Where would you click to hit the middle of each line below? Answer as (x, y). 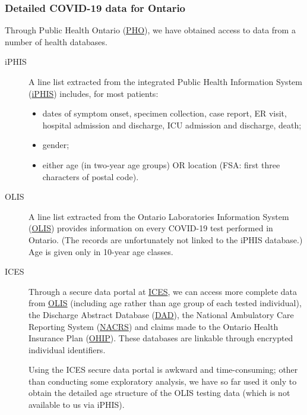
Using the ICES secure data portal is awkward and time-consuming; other (163, 370)
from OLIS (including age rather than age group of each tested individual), (165, 303)
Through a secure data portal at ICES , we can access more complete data (163, 291)
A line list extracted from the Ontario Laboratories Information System (159, 216)
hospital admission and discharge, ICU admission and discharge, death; (172, 125)
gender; (56, 145)
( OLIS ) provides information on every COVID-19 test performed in (151, 228)
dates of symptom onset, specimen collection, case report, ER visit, (164, 113)
